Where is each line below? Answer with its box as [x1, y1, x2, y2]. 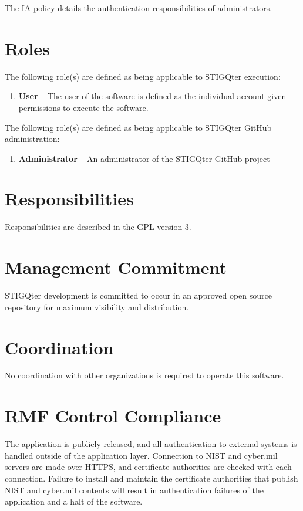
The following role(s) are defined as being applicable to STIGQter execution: [5, 70, 281, 82]
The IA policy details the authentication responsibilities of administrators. [5, 2, 272, 13]
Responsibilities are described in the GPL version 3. [5, 221, 191, 233]
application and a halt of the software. [5, 495, 143, 507]
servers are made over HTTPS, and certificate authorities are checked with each [5, 461, 292, 473]
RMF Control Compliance [5, 404, 221, 428]
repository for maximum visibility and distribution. [5, 300, 189, 313]
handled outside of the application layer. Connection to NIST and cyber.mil [5, 449, 278, 461]
